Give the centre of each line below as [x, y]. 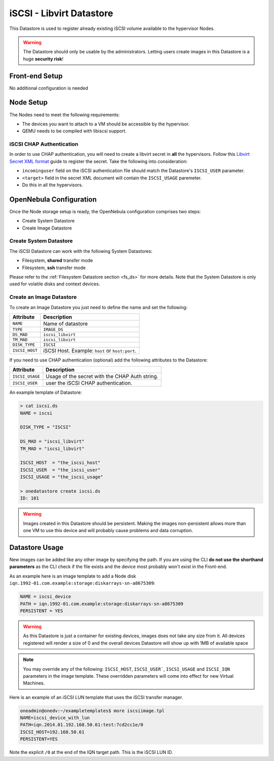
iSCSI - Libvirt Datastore [61, 13]
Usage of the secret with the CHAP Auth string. [102, 377]
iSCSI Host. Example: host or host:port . [90, 350]
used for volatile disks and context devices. [55, 284]
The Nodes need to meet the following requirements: [65, 115]
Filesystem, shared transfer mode [58, 260]
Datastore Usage [37, 548]
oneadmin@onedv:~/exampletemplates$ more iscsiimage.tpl [92, 710]
